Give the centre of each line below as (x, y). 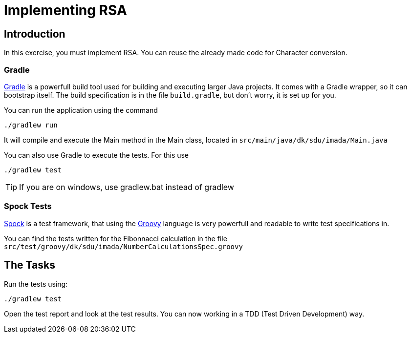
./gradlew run (31, 125)
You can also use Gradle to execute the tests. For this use (97, 155)
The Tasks (30, 265)
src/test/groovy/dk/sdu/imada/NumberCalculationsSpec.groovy (123, 246)
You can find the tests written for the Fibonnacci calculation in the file (116, 238)
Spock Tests (28, 206)
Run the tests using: (36, 284)
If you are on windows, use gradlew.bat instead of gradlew (127, 187)
